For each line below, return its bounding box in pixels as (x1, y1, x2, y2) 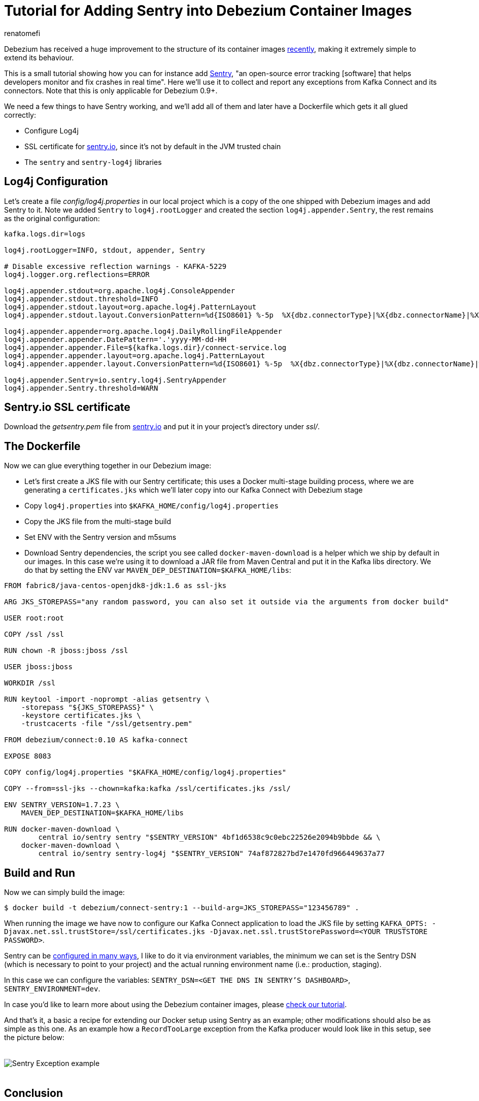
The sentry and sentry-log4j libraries (24, 157, 162, 166)
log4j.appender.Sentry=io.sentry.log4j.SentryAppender (4, 375, 227, 384)
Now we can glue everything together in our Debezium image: (4, 461, 212, 470)
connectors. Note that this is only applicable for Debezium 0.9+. (4, 86, 218, 95)
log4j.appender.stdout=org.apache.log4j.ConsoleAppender (4, 286, 235, 295)
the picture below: (4, 1033, 64, 1042)
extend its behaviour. (4, 53, 74, 62)
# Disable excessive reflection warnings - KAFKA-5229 (4, 262, 227, 270)
